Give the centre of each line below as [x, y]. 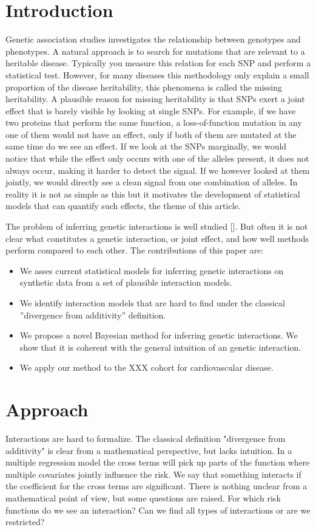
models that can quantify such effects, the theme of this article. [123, 206]
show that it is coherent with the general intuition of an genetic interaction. [160, 347]
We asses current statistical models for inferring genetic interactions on [152, 270]
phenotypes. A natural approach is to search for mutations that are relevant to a [155, 51]
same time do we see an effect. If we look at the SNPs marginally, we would [146, 146]
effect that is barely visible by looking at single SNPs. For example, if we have [151, 110]
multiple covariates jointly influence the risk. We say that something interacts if [153, 474]
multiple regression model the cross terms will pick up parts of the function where [158, 462]
